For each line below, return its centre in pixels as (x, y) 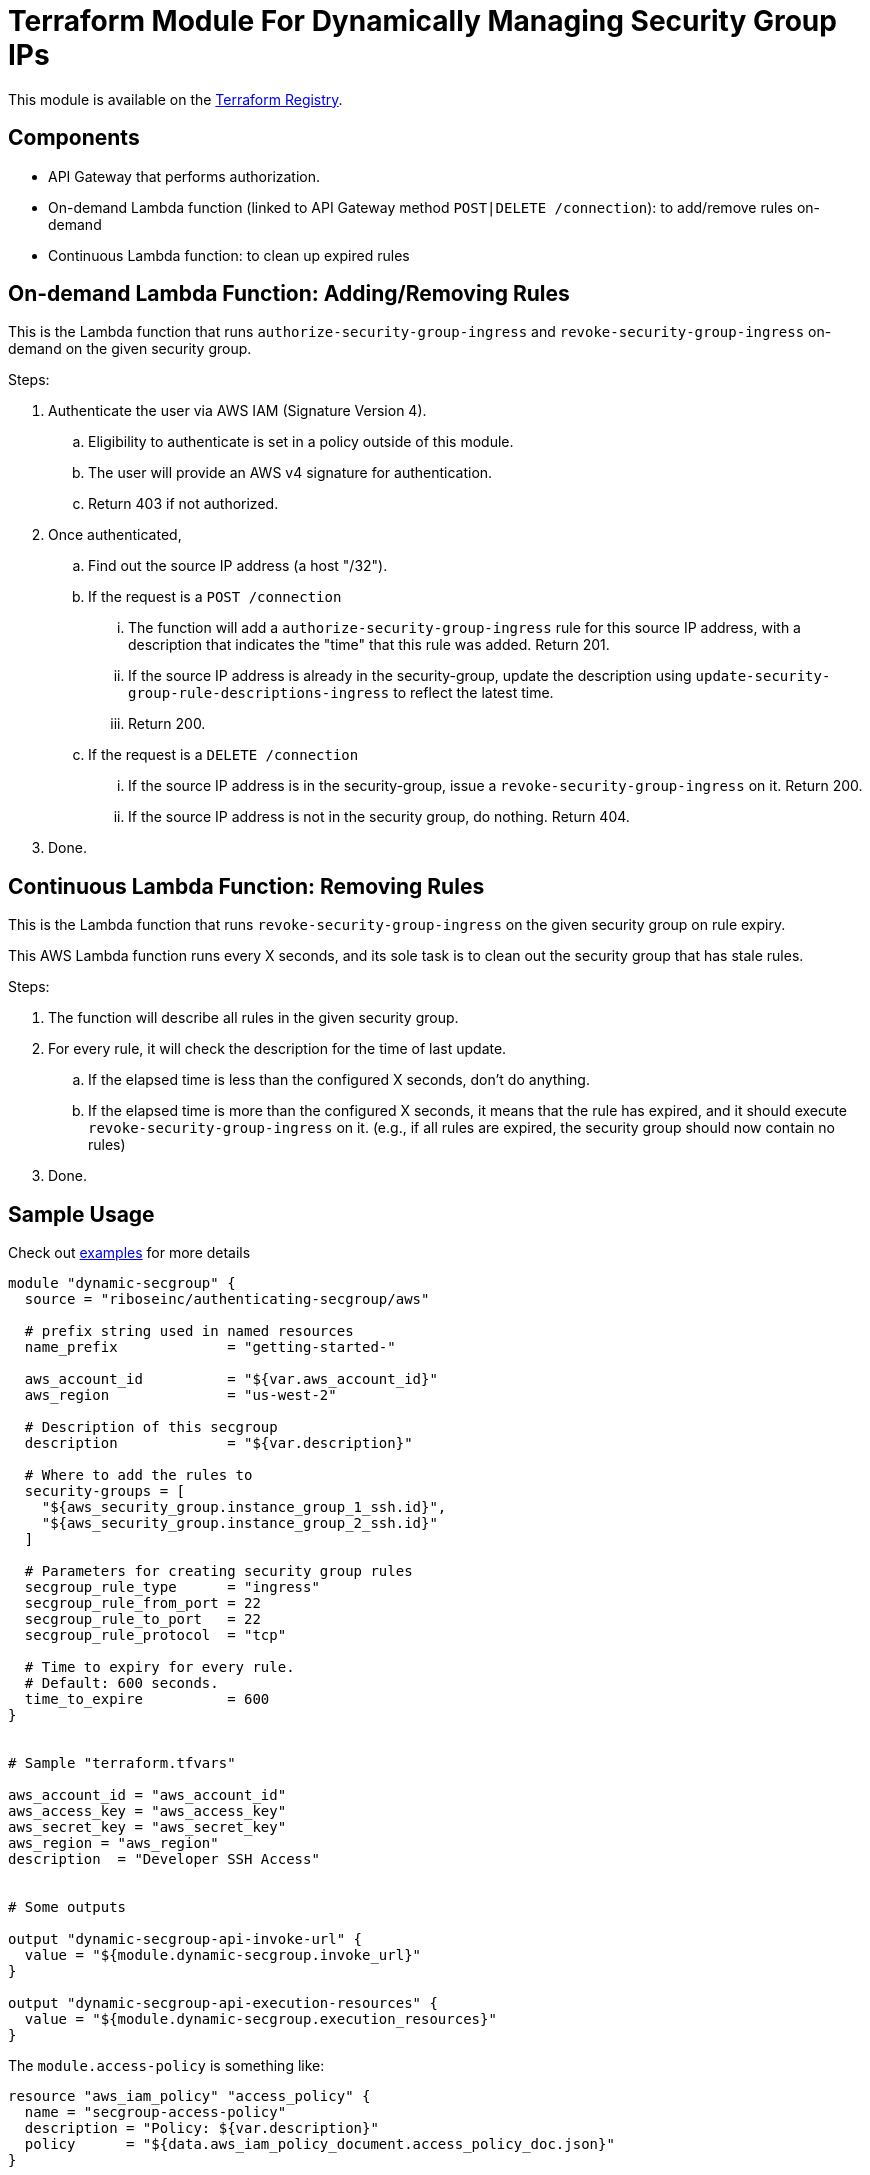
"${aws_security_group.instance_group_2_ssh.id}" (239, 1523)
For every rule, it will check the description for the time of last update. (277, 1049)
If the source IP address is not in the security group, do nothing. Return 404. (379, 817)
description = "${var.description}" (218, 1443)
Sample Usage (81, 1214)
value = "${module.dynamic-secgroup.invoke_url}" (223, 1955)
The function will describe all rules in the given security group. (253, 1018)
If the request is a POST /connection (215, 597)
